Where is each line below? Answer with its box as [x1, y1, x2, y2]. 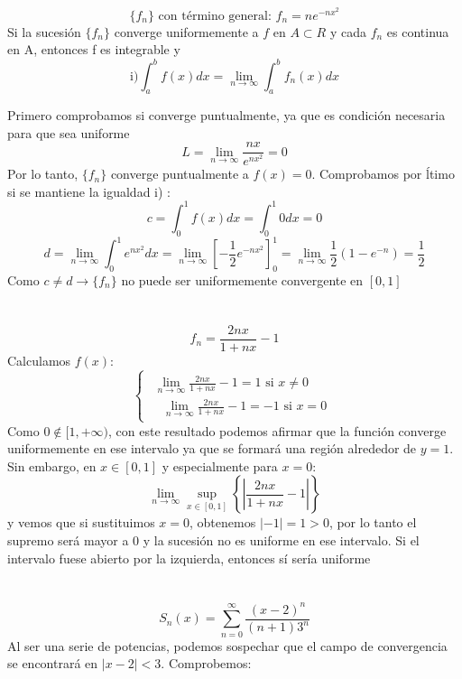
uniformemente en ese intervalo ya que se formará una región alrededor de [7, 439, 417, 458]
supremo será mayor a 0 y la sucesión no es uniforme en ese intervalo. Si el [7, 530, 420, 549]
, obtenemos [189, 513, 256, 532]
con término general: [158, 9, 272, 23]
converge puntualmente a [110, 164, 249, 183]
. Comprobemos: [161, 654, 252, 673]
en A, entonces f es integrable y [7, 40, 180, 59]
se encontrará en [7, 654, 98, 673]
